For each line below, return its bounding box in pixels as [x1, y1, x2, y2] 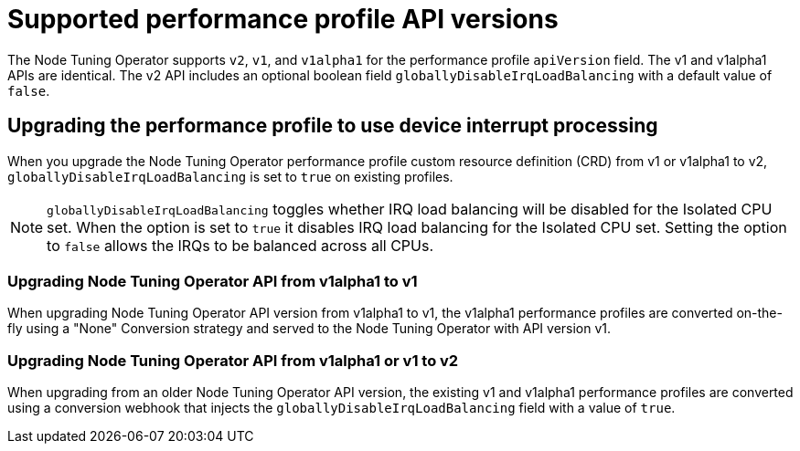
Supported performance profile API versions [7, 4, 559, 35]
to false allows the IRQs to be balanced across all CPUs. [47, 236, 434, 255]
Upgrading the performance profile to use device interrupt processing [7, 114, 658, 138]
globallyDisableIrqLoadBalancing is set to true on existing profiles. [7, 168, 453, 184]
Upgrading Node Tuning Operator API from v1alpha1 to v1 [7, 271, 418, 290]
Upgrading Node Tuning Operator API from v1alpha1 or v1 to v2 [7, 351, 459, 370]
